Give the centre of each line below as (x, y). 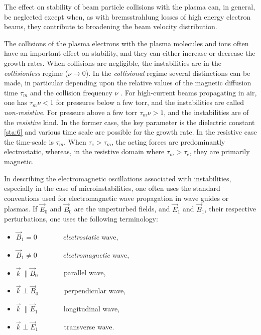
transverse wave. (89, 326)
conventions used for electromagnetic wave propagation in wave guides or (116, 198)
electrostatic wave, (91, 236)
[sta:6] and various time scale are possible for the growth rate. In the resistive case (130, 132)
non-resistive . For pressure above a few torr (71, 112)
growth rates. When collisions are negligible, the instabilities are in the (113, 63)
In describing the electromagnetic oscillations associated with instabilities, (118, 178)
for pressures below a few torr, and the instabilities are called (150, 102)
